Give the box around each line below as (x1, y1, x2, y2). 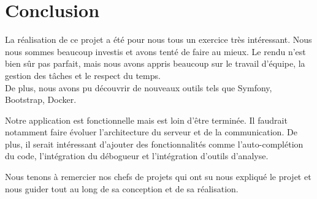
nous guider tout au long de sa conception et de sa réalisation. (5, 182, 239, 195)
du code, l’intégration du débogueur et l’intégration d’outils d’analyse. (5, 149, 269, 162)
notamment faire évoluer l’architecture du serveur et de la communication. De (5, 126, 297, 138)
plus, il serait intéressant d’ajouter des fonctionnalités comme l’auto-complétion (5, 137, 304, 150)
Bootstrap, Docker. (5, 93, 77, 106)
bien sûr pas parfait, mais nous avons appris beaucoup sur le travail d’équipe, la (5, 57, 305, 70)
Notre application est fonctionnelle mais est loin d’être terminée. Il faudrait (5, 113, 288, 126)
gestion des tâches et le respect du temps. (5, 69, 161, 81)
